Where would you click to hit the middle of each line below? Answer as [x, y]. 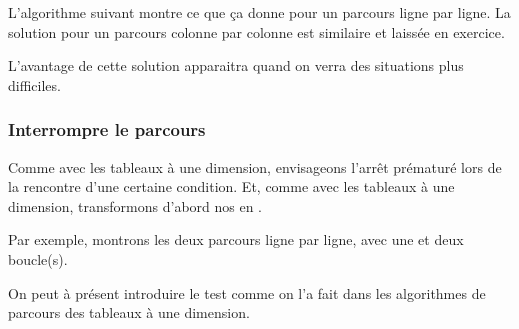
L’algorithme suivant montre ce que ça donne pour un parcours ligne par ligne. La [259, 12]
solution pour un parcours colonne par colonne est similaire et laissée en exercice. [256, 31]
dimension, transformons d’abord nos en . [135, 205]
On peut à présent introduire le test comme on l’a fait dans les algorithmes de [247, 292]
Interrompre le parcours [107, 129]
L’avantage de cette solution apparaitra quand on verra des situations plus [236, 65]
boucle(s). [38, 258]
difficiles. [34, 84]
